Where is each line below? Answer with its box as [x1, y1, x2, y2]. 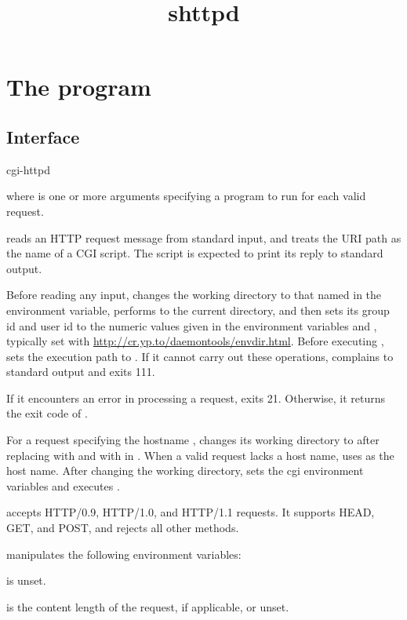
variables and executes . [6, 477, 120, 494]
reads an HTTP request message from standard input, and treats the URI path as [6, 229, 402, 246]
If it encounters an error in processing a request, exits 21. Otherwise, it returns [6, 389, 386, 406]
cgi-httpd [6, 161, 51, 177]
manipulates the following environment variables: [6, 545, 242, 562]
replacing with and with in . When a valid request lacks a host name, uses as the [6, 447, 394, 463]
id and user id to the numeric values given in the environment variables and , [6, 317, 377, 334]
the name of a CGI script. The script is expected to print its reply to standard [6, 245, 383, 261]
